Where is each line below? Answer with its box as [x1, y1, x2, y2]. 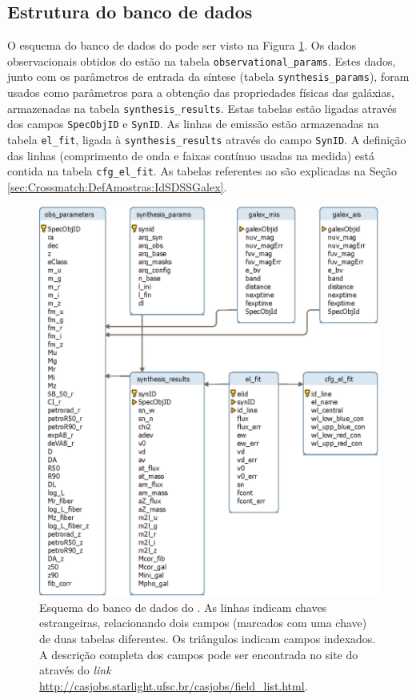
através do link [39, 662, 111, 678]
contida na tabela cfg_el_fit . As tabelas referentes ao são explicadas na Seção [7, 163, 397, 179]
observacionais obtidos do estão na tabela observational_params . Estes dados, [7, 52, 396, 69]
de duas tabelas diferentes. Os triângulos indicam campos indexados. [39, 630, 376, 647]
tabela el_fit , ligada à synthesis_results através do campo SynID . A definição [7, 131, 406, 148]
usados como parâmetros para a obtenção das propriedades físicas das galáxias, [7, 84, 394, 101]
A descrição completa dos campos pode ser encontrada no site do [39, 646, 358, 662]
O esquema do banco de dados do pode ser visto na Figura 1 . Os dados [7, 37, 356, 54]
